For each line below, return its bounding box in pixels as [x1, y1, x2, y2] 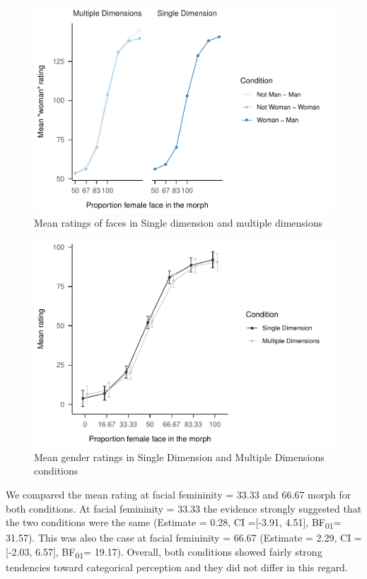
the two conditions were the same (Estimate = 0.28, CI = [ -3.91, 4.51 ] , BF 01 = [6, 515, 342, 532]
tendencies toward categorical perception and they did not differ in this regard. [6, 560, 348, 575]
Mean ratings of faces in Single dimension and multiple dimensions [34, 215, 323, 230]
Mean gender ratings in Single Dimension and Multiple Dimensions [34, 449, 325, 464]
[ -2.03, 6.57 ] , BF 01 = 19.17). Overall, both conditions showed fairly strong [6, 544, 322, 561]
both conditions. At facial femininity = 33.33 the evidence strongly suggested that [6, 501, 362, 515]
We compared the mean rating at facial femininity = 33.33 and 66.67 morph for [6, 487, 351, 502]
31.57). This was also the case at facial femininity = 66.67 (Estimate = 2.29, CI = [6, 530, 362, 545]
